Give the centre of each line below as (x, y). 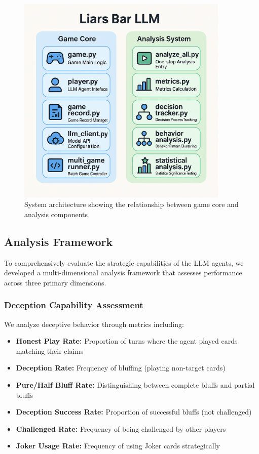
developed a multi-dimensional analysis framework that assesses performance (123, 273)
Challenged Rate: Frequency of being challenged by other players (121, 428)
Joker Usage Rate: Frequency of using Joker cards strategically (118, 446)
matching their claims (50, 350)
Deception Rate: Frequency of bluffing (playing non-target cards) (121, 368)
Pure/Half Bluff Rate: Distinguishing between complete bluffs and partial (135, 384)
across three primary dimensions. (55, 282)
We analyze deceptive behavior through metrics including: (94, 324)
